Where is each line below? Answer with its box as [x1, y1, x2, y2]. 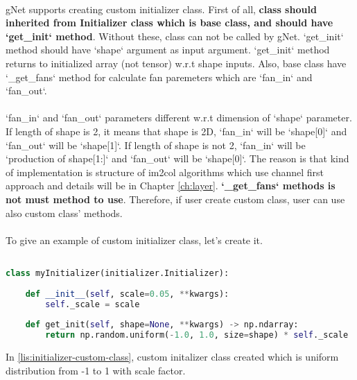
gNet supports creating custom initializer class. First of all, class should [6, 1, 317, 16]
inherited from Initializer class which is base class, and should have [6, 15, 333, 30]
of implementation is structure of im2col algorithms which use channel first [6, 164, 324, 179]
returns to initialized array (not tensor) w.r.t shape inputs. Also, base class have [6, 55, 347, 70]
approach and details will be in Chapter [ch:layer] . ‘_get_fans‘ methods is [6, 178, 336, 193]
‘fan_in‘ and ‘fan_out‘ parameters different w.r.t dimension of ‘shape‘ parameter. [6, 110, 352, 125]
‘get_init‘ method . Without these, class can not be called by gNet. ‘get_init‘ [6, 28, 344, 43]
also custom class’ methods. [6, 205, 123, 220]
